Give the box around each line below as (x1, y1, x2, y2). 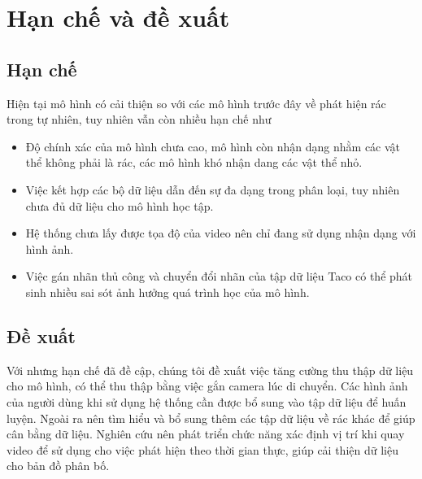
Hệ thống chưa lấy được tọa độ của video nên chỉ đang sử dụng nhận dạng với (25, 224, 416, 242)
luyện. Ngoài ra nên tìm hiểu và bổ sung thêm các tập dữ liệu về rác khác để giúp (7, 409, 415, 426)
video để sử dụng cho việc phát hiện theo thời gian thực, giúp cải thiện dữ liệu (7, 441, 398, 458)
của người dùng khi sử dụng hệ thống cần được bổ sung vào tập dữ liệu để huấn (7, 393, 407, 410)
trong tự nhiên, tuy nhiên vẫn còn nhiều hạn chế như (7, 111, 272, 128)
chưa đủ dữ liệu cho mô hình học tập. (25, 197, 214, 214)
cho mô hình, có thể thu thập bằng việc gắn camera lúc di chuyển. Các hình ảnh (7, 377, 408, 394)
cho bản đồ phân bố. (7, 457, 110, 474)
